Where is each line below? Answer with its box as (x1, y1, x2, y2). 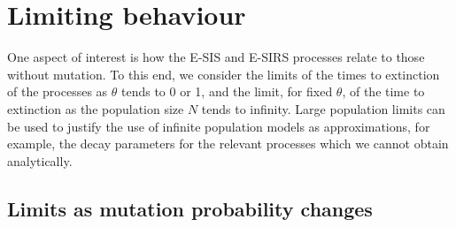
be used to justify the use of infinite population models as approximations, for (7, 117, 430, 135)
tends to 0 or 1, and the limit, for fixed (121, 82, 333, 101)
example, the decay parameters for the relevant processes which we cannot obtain (7, 134, 449, 153)
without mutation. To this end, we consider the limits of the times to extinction (7, 64, 440, 83)
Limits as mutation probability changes (7, 194, 373, 222)
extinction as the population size (7, 99, 184, 117)
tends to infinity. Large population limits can (201, 99, 445, 117)
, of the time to (342, 82, 425, 101)
